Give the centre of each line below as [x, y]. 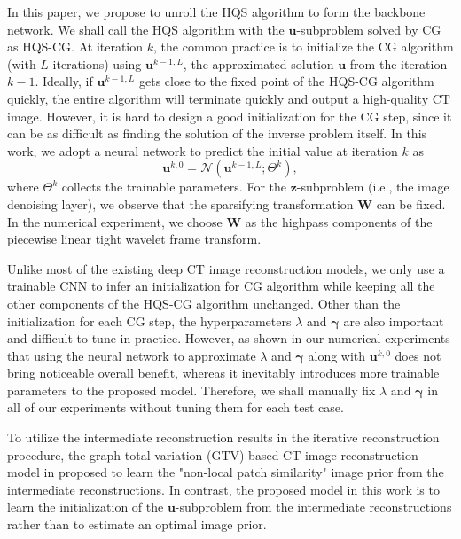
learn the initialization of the [86, 507]
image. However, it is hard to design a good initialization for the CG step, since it [230, 116]
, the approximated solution [258, 63]
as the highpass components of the [339, 221]
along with [337, 355]
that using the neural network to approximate [132, 355]
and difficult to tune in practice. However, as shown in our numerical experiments [229, 338]
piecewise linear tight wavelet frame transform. [134, 239]
